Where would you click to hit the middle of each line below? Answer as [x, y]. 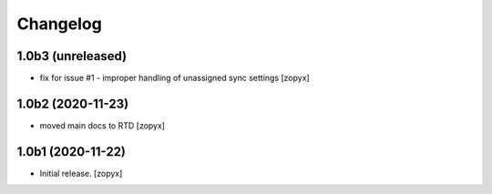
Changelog [59, 24]
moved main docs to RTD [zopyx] [102, 125]
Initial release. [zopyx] [81, 173]
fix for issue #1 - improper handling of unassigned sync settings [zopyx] [174, 78]
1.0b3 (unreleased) [72, 56]
